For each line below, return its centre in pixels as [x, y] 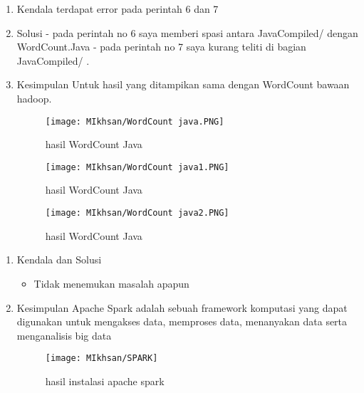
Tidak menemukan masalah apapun [111, 283]
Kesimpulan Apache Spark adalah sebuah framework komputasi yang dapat [182, 307]
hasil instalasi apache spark [105, 381]
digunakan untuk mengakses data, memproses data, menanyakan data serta [182, 321]
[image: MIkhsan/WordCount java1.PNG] [137, 167]
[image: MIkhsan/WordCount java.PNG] [135, 121]
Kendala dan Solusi [59, 260]
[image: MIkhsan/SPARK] [102, 358]
